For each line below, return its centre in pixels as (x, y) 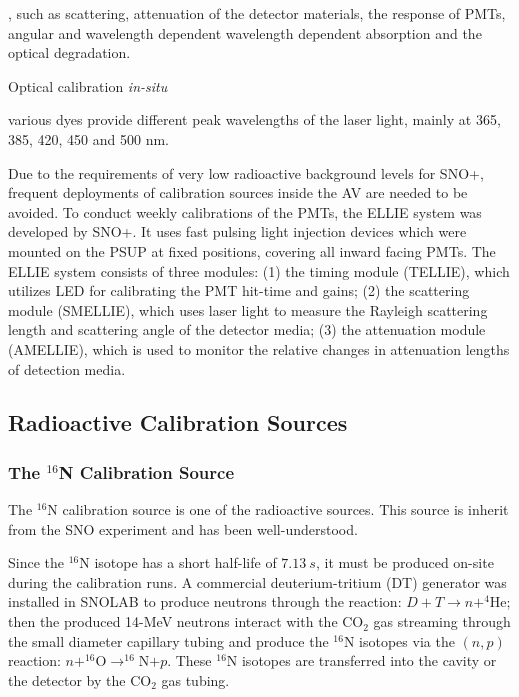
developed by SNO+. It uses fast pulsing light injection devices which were (237, 231)
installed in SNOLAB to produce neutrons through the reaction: (205, 601)
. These (189, 660)
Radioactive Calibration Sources (178, 422)
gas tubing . (195, 679)
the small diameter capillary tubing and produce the (168, 640)
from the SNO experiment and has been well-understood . (183, 528)
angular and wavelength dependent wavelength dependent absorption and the (245, 32)
